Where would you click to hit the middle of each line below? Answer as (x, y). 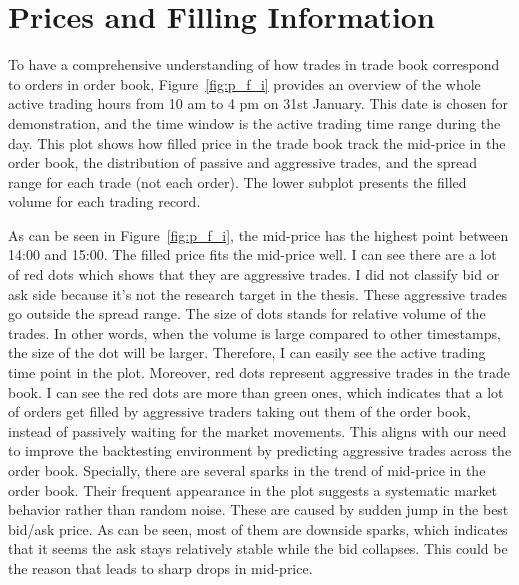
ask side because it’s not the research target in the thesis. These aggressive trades (258, 293)
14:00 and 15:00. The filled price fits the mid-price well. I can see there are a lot (252, 254)
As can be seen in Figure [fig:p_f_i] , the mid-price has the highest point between (258, 234)
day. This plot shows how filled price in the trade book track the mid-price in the (257, 142)
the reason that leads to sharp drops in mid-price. (160, 567)
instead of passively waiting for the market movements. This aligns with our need (257, 430)
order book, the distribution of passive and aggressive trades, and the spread (243, 162)
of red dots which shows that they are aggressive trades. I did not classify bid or (254, 274)
